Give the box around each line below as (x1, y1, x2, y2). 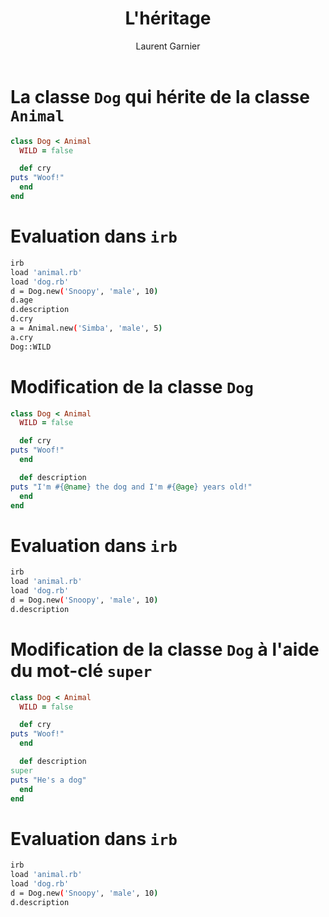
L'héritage (124, 7, 212, 30)
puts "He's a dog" (10, 775, 87, 785)
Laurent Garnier (135, 40, 201, 52)
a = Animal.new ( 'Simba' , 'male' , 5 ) (10, 323, 163, 333)
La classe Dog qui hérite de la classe (10, 85, 310, 108)
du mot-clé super (10, 659, 153, 682)
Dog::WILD (10, 342, 52, 352)
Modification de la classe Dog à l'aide (10, 638, 320, 661)
